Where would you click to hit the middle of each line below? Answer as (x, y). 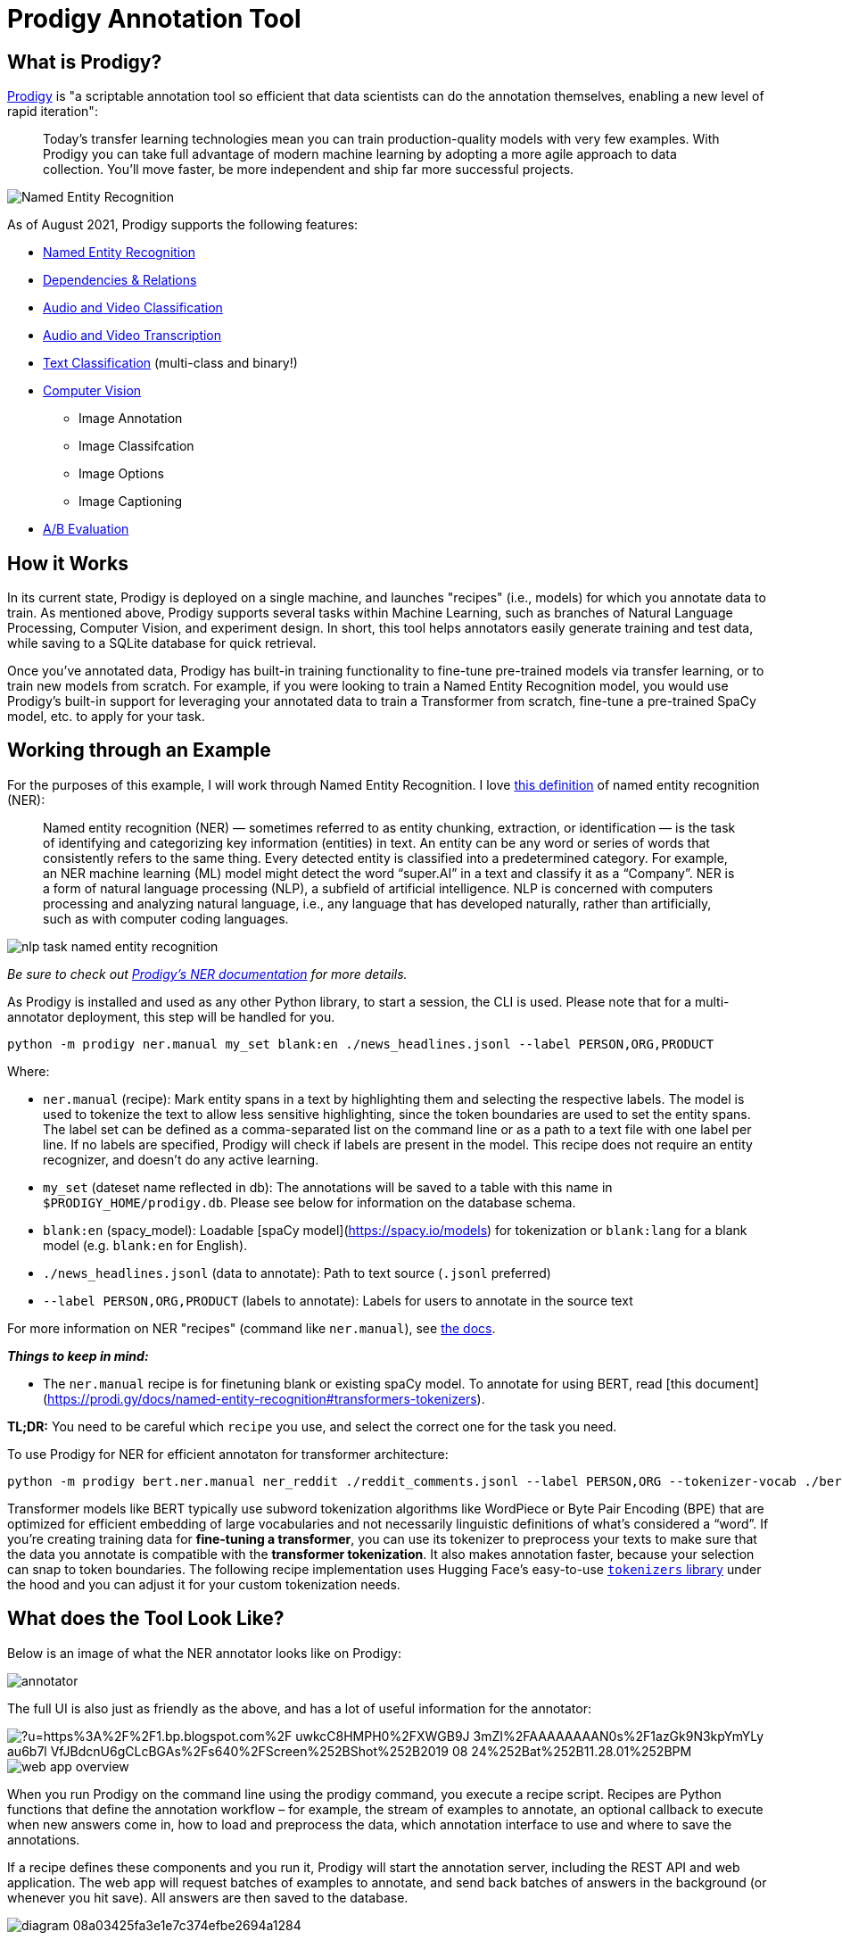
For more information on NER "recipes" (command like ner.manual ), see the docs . (252, 1328)
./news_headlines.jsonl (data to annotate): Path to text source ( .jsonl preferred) (297, 1273)
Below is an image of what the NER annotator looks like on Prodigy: (204, 1653)
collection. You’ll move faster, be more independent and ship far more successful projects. (309, 170)
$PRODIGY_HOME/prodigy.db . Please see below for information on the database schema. (310, 1202)
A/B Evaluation (86, 529)
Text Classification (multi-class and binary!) (170, 363)
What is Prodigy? (85, 62)
